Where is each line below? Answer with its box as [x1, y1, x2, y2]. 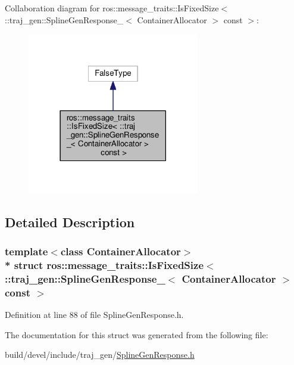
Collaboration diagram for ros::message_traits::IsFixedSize [5, 2, 219, 14]
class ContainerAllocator [60, 244, 181, 259]
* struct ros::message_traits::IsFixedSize [5, 258, 204, 273]
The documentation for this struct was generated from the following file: [5, 328, 268, 341]
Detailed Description [5, 212, 135, 231]
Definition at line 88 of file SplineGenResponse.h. [5, 308, 184, 321]
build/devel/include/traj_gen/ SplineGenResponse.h [5, 348, 195, 361]
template [5, 244, 48, 259]
